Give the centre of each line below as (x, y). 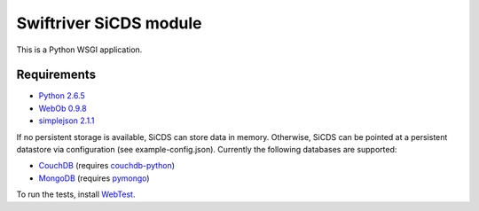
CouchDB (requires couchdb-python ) (107, 166)
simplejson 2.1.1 (67, 121)
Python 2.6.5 (62, 96)
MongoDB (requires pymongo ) (94, 178)
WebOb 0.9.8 (63, 108)
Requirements (56, 75)
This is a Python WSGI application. (79, 50)
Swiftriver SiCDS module (110, 23)
